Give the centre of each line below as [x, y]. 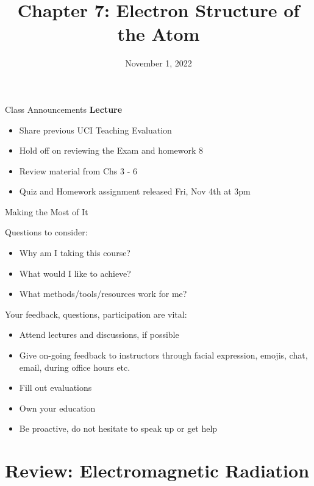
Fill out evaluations [55, 388]
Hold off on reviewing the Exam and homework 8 [111, 150]
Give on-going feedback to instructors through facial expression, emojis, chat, [163, 355]
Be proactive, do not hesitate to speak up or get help [118, 428]
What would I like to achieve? [75, 273]
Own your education [57, 408]
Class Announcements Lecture [64, 109]
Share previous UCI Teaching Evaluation [95, 130]
